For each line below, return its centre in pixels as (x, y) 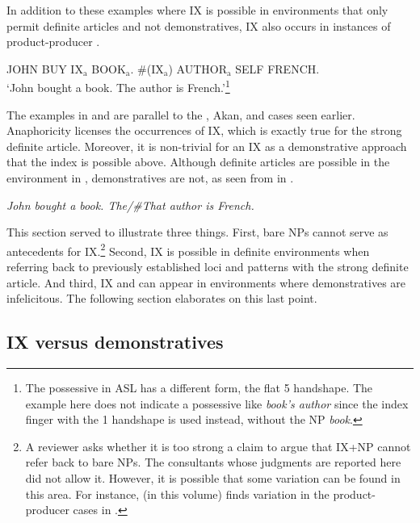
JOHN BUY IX (45, 68)
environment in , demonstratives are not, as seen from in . (150, 178)
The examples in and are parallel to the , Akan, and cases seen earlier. (181, 114)
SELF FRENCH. (277, 68)
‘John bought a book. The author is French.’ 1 (118, 86)
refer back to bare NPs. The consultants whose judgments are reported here (213, 462)
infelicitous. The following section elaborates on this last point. (162, 298)
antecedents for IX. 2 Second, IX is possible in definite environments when (188, 249)
